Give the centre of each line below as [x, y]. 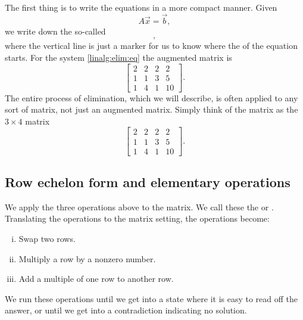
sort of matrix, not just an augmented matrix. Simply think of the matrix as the [151, 109]
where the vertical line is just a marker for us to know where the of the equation [151, 46]
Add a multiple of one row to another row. [96, 279]
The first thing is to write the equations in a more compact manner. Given [141, 7]
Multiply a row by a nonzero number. [87, 258]
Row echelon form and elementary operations [148, 181]
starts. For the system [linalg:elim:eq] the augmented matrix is [118, 57]
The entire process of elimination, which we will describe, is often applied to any [151, 97]
